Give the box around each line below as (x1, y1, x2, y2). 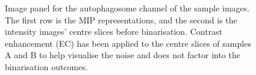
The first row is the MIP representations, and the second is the (5, 13, 237, 26)
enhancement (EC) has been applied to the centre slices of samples (5, 37, 251, 49)
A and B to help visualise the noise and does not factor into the (5, 49, 240, 61)
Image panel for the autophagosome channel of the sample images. (5, 2, 250, 14)
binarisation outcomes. (5, 60, 88, 73)
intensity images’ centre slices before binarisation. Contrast (5, 25, 223, 38)
